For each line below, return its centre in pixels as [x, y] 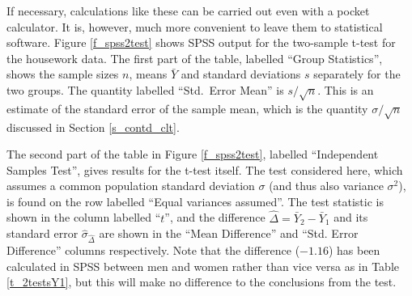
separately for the [357, 74]
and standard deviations [241, 74]
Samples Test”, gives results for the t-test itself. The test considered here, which [205, 169]
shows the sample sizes [63, 74]
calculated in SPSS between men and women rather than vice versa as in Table [203, 266]
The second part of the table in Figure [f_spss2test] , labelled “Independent [193, 154]
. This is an [346, 89]
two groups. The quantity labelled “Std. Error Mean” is [145, 89]
